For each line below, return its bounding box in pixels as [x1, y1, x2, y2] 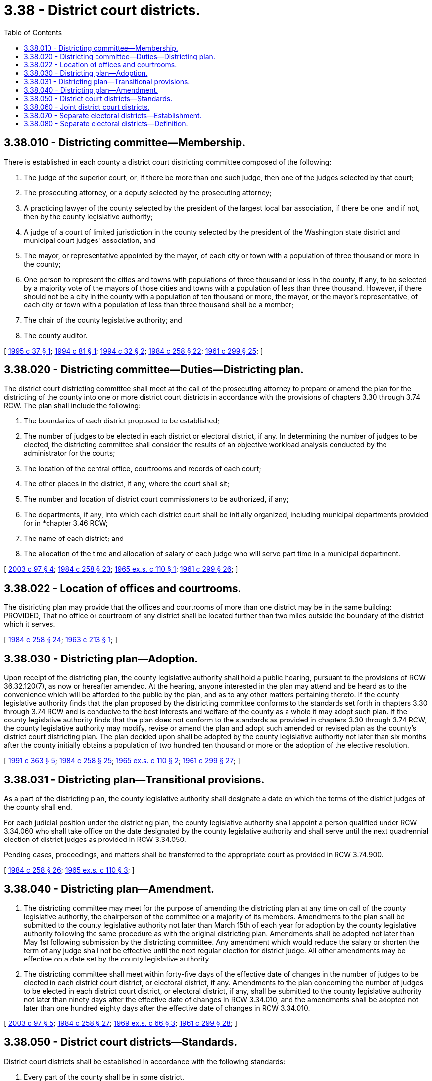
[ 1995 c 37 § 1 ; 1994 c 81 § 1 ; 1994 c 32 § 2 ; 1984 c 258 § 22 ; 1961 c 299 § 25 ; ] [4, 346, 263, 355]
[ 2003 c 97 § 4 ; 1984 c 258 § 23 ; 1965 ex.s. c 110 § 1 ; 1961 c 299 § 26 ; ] [4, 565, 238, 574]
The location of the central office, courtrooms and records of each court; [24, 464, 261, 473]
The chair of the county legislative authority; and [24, 315, 182, 324]
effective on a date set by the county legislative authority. [24, 954, 211, 963]
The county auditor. [24, 331, 88, 340]
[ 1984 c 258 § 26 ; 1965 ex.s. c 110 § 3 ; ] [4, 865, 135, 874]
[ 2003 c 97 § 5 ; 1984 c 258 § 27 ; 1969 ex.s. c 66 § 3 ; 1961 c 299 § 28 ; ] [4, 1019, 238, 1027]
